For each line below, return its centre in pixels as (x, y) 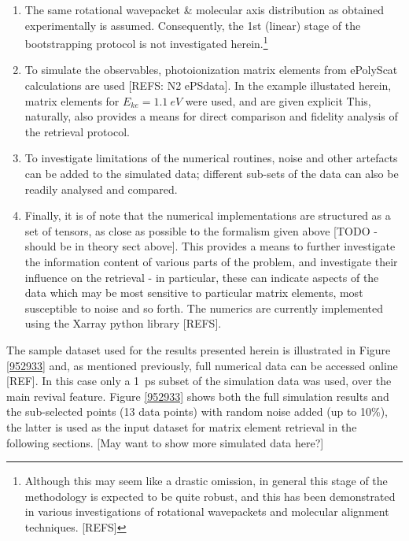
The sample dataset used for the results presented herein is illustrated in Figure (199, 349)
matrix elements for (72, 100)
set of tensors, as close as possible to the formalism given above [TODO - (201, 230)
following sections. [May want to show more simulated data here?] (165, 442)
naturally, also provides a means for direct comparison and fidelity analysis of (211, 116)
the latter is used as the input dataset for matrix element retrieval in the (182, 426)
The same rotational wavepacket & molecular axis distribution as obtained (204, 9)
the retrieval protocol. (77, 131)
